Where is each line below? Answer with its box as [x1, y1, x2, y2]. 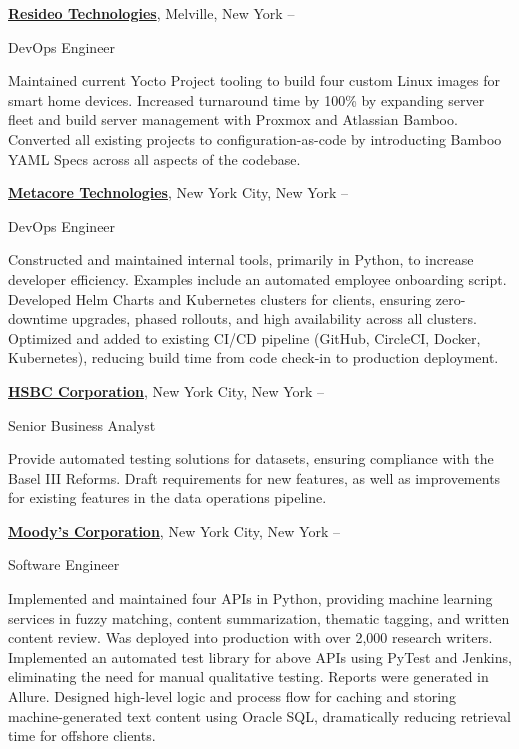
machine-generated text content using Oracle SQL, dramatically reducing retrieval [8, 705, 511, 726]
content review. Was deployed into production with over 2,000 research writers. [8, 627, 493, 648]
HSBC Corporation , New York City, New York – [8, 380, 325, 401]
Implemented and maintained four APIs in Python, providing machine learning [8, 588, 493, 609]
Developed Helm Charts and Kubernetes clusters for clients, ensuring [8, 288, 432, 309]
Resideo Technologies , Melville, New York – [8, 3, 295, 23]
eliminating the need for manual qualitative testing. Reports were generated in [8, 666, 489, 687]
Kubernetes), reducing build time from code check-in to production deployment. [8, 347, 499, 368]
